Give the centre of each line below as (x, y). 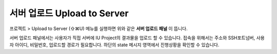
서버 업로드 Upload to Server (69, 13)
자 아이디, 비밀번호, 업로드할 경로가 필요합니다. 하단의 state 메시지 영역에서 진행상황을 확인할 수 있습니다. (114, 45)
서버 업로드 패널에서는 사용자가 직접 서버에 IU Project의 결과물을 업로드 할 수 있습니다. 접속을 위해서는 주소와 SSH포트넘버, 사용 (137, 38)
